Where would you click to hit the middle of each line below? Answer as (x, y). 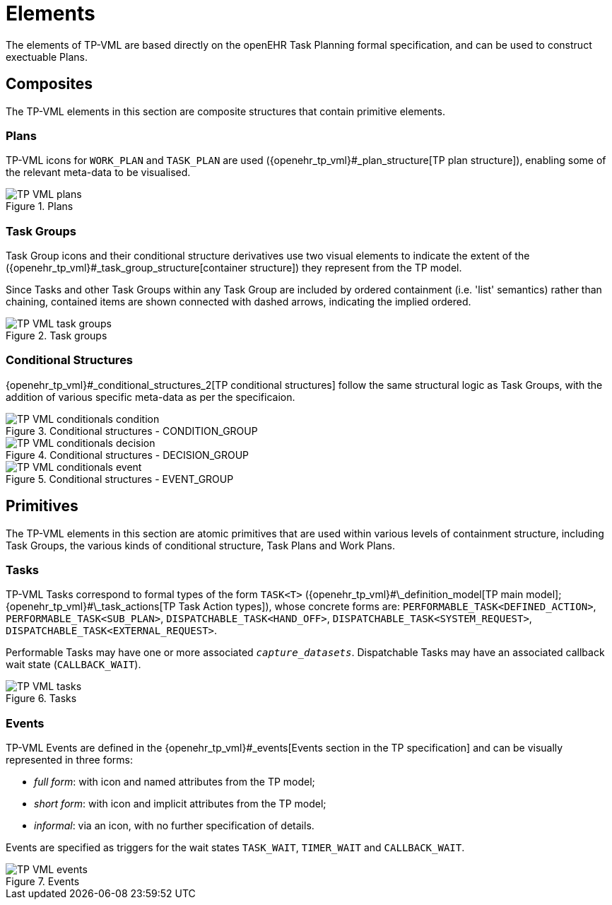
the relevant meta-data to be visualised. (98, 173)
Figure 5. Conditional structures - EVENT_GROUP (120, 479)
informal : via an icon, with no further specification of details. (174, 826)
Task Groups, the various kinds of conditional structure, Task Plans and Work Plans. (200, 545)
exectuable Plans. (47, 57)
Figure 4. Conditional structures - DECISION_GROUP (128, 455)
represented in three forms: (70, 760)
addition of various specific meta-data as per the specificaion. (151, 397)
